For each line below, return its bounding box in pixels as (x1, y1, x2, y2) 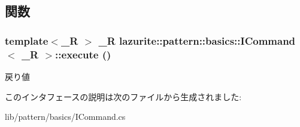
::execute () (55, 47, 111, 61)
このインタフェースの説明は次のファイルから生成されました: (5, 90, 242, 103)
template (5, 33, 49, 48)
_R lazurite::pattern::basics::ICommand (98, 33, 296, 48)
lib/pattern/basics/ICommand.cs (5, 110, 126, 123)
